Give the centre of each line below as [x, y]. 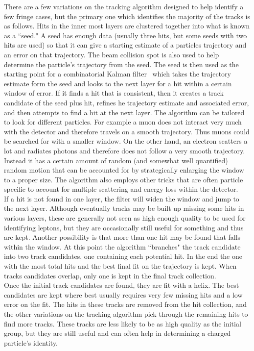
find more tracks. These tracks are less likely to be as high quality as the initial [123, 323]
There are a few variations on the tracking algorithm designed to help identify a [124, 6]
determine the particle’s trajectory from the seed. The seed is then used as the [121, 64]
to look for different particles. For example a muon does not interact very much [123, 122]
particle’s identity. [31, 342]
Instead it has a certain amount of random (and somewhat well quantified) [116, 160]
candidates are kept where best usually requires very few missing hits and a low [123, 294]
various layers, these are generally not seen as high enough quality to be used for [125, 218]
